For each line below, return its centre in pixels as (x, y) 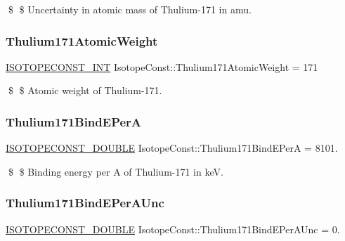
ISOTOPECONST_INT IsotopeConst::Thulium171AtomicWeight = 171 (162, 66)
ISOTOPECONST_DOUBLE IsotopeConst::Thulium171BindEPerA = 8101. (172, 148)
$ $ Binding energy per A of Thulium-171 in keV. (116, 171)
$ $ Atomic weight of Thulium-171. (85, 90)
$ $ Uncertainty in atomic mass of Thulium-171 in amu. (130, 9)
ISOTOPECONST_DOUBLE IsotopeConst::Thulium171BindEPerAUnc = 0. (173, 229)
